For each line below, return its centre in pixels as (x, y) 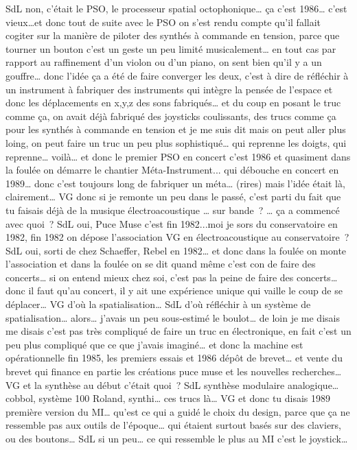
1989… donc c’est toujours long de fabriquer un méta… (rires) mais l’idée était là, (175, 183)
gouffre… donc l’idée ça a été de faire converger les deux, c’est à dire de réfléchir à (177, 75)
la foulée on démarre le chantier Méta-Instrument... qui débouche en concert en (172, 170)
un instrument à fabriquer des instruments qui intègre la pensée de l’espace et (169, 89)
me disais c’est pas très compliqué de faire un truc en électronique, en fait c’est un (178, 331)
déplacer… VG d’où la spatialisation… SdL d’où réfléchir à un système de (158, 304)
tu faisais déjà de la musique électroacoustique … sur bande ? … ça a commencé (173, 210)
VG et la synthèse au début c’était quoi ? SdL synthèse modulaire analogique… (172, 384)
